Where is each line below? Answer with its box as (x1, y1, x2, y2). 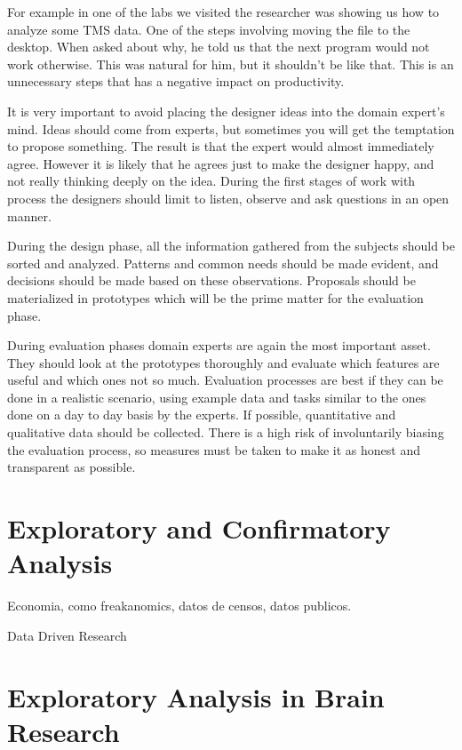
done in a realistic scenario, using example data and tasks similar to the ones (7, 387, 426, 406)
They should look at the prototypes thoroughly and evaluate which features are (7, 353, 440, 371)
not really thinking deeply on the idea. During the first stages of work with (7, 172, 416, 190)
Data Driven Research (7, 626, 127, 644)
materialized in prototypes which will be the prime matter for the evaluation (7, 288, 424, 307)
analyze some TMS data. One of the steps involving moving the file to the (7, 20, 410, 38)
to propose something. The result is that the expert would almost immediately (7, 137, 434, 156)
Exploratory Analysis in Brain (7, 678, 385, 714)
